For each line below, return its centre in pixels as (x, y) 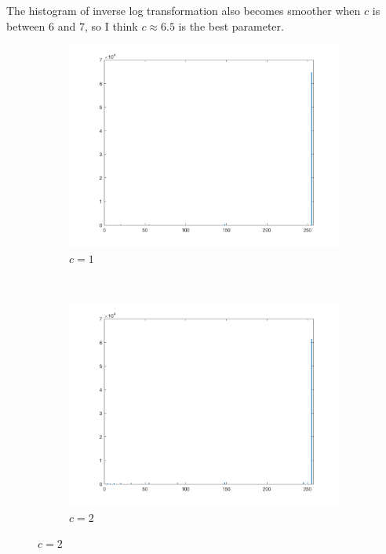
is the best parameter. (231, 26)
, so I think (111, 26)
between (26, 26)
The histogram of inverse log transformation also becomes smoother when (184, 10)
